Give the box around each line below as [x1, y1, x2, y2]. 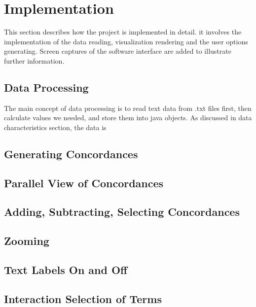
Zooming [4, 233, 49, 248]
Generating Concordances [4, 146, 138, 161]
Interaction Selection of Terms [4, 291, 162, 306]
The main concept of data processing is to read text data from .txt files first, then [4, 102, 252, 113]
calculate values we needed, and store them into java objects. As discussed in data [4, 112, 252, 123]
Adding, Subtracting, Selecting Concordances [4, 204, 240, 219]
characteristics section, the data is [4, 122, 107, 132]
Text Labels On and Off [4, 262, 128, 277]
